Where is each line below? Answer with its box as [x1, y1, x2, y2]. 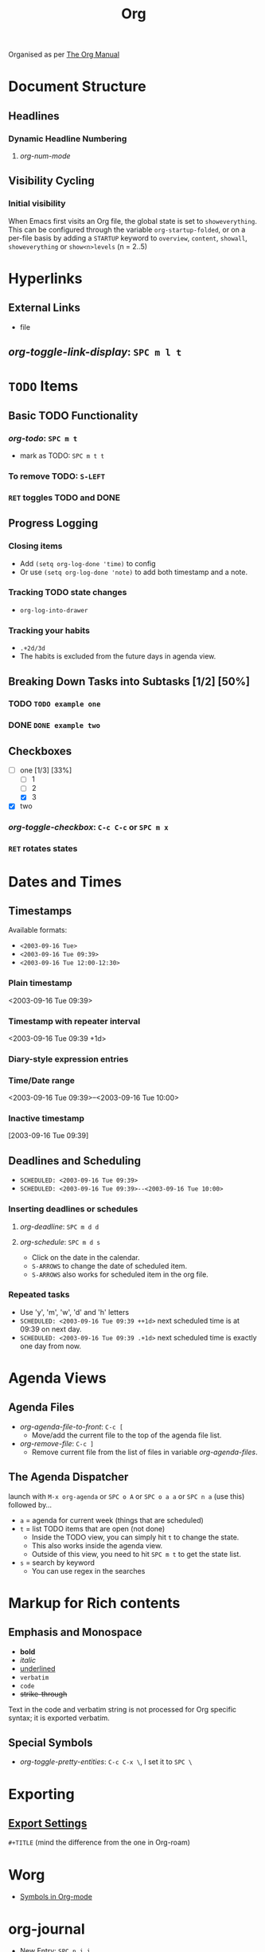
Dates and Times [8, 873, 122, 890]
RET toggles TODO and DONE [8, 491, 121, 503]
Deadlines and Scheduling [8, 1154, 142, 1168]
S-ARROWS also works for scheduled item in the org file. [31, 1269, 208, 1279]
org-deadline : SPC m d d [19, 1222, 99, 1231]
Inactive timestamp [8, 1113, 85, 1124]
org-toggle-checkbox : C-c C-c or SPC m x [8, 822, 169, 833]
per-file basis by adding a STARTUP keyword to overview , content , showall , [8, 233, 248, 243]
